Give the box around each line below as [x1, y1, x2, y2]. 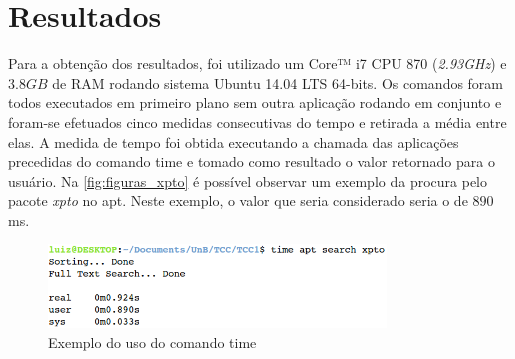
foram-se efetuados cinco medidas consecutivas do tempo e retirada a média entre [8, 111, 507, 132]
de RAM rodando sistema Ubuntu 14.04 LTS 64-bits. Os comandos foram [52, 72, 504, 93]
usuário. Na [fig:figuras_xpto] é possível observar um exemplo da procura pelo [8, 170, 487, 191]
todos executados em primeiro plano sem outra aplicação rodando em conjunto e [8, 92, 502, 113]
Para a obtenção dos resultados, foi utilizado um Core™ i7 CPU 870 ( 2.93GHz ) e [8, 53, 507, 74]
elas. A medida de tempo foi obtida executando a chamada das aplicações [8, 131, 459, 152]
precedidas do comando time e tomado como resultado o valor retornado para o [8, 151, 495, 172]
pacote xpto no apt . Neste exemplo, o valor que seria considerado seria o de [8, 190, 468, 211]
